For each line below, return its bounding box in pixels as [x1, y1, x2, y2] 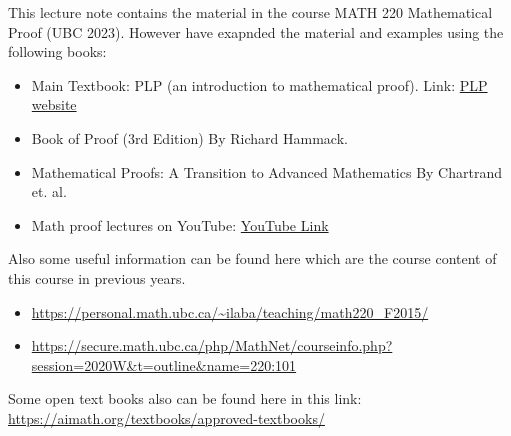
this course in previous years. [8, 267, 186, 288]
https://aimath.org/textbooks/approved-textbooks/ [8, 407, 325, 428]
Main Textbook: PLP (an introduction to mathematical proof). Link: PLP [31, 74, 488, 95]
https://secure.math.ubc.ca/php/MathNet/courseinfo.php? [31, 335, 393, 356]
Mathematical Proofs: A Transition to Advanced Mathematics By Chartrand [31, 161, 502, 182]
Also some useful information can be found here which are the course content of [8, 248, 497, 269]
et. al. [31, 181, 67, 202]
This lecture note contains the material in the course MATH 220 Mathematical [8, 2, 493, 22]
